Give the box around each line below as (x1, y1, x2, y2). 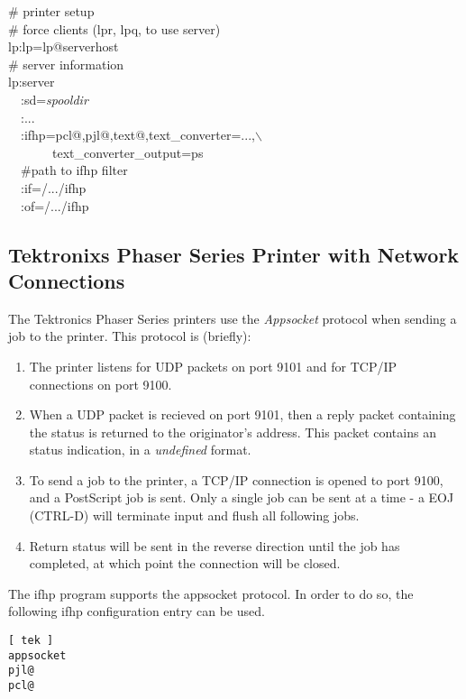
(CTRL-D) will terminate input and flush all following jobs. (29, 506, 360, 525)
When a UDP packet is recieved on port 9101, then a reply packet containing (29, 405, 456, 424)
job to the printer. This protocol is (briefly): (8, 327, 251, 345)
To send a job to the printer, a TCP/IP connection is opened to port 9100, (29, 470, 443, 489)
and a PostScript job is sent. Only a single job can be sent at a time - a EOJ (29, 488, 454, 507)
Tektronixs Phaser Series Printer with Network (8, 240, 460, 268)
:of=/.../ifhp (20, 196, 89, 215)
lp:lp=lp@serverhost (8, 37, 119, 56)
